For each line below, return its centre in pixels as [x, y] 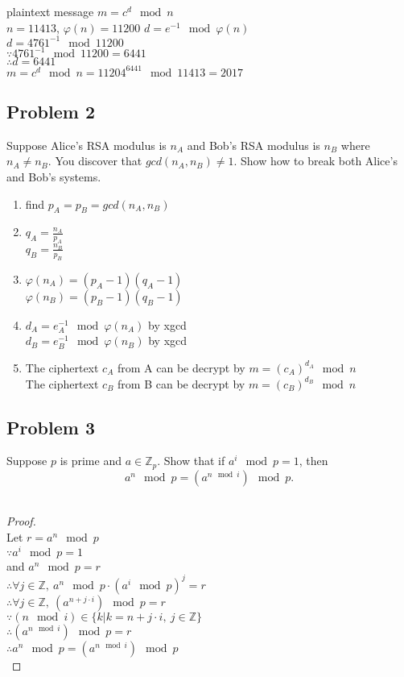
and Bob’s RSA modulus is [254, 145]
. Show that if [191, 461]
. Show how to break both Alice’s [315, 161]
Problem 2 [51, 112]
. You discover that [95, 161]
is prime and [91, 461]
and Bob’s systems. [54, 177]
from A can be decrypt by [181, 367]
